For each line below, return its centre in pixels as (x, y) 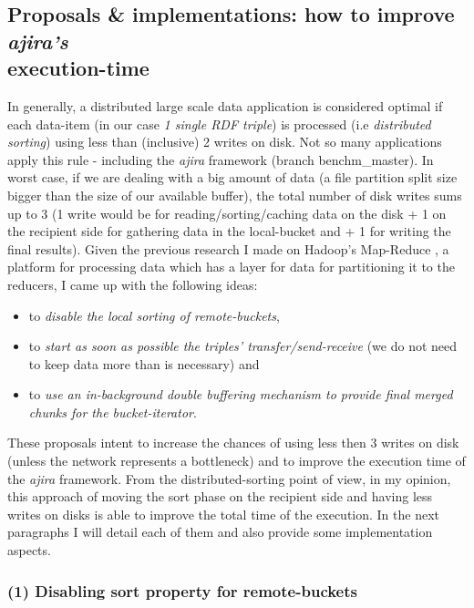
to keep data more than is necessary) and (144, 363)
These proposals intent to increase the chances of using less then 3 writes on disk (233, 443)
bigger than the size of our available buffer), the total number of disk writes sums (235, 195)
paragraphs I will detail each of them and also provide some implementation (220, 532)
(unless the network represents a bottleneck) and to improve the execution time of (237, 461)
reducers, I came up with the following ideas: (133, 284)
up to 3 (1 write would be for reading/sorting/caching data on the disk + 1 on (227, 213)
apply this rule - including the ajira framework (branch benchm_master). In (221, 159)
